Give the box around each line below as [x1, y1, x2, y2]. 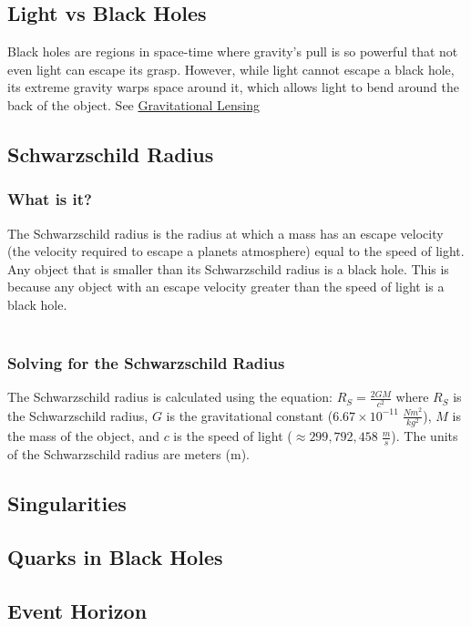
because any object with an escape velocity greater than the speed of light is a [7, 277, 445, 296]
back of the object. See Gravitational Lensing [7, 95, 260, 114]
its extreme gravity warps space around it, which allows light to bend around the [7, 77, 459, 97]
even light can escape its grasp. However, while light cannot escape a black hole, [7, 59, 455, 78]
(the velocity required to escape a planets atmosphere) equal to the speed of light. [7, 241, 465, 261]
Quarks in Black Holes [7, 542, 223, 570]
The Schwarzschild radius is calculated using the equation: [7, 387, 333, 406]
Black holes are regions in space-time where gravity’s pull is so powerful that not [7, 42, 458, 61]
